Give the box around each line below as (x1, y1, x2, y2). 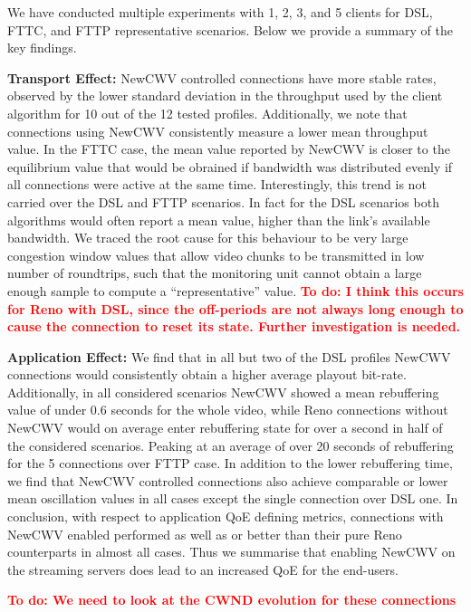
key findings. (7, 38, 77, 57)
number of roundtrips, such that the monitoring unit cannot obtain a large (7, 263, 422, 282)
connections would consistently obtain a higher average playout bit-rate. (7, 365, 407, 384)
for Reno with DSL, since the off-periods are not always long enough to (7, 299, 464, 318)
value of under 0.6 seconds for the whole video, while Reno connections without (7, 400, 448, 419)
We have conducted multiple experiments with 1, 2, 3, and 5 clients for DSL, (7, 3, 433, 21)
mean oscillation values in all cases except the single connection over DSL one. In (7, 489, 458, 508)
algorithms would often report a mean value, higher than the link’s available (7, 210, 430, 229)
